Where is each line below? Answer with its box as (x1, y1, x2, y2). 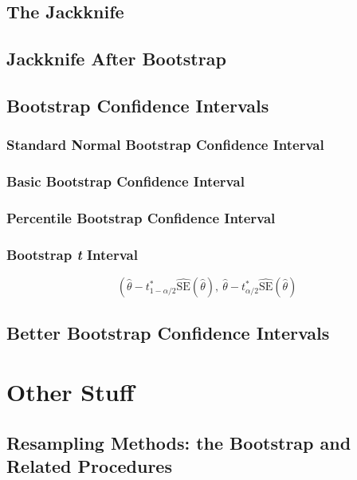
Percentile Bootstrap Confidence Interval (6, 207, 276, 227)
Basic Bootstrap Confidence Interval (6, 171, 245, 191)
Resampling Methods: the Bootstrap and (6, 430, 351, 454)
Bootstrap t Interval (6, 244, 138, 264)
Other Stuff (6, 376, 135, 408)
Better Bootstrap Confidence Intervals (6, 321, 330, 345)
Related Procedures (6, 454, 172, 478)
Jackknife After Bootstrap (6, 46, 226, 71)
